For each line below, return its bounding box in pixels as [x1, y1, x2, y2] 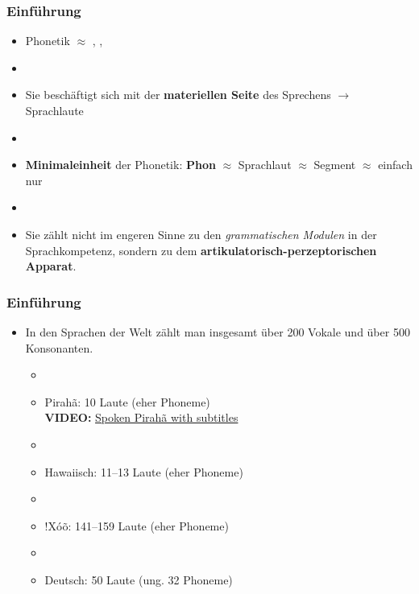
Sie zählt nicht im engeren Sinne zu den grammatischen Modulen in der [25, 225, 377, 242]
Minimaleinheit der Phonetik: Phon [25, 156, 216, 173]
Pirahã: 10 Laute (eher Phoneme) [44, 393, 210, 410]
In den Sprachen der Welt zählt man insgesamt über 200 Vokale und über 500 [25, 323, 410, 340]
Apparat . [25, 258, 77, 274]
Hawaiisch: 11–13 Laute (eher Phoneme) [44, 463, 243, 480]
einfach [378, 156, 413, 173]
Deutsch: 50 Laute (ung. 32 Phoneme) [44, 571, 233, 588]
